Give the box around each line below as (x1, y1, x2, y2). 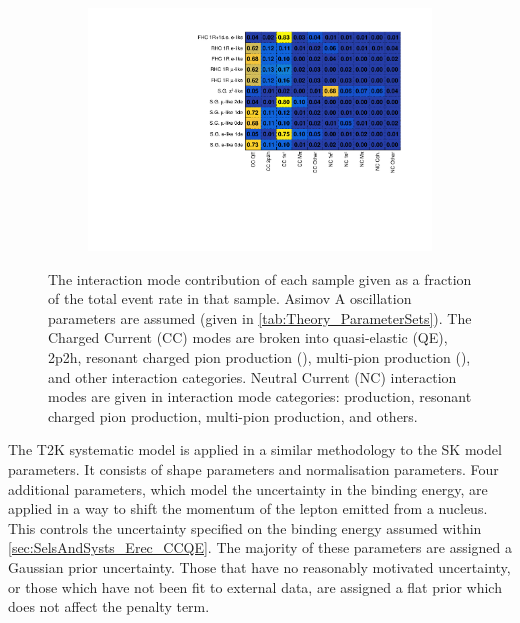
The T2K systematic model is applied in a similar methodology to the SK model (8, 439, 502, 460)
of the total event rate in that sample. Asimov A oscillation (48, 288, 412, 309)
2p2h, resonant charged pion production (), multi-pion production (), (48, 347, 471, 368)
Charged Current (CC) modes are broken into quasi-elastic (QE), (48, 327, 448, 348)
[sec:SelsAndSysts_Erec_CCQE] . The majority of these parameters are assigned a (8, 537, 513, 558)
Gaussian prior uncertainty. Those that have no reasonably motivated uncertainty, (8, 557, 511, 578)
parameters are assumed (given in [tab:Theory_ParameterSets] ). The (48, 307, 472, 328)
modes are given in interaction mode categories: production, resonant (48, 386, 472, 407)
